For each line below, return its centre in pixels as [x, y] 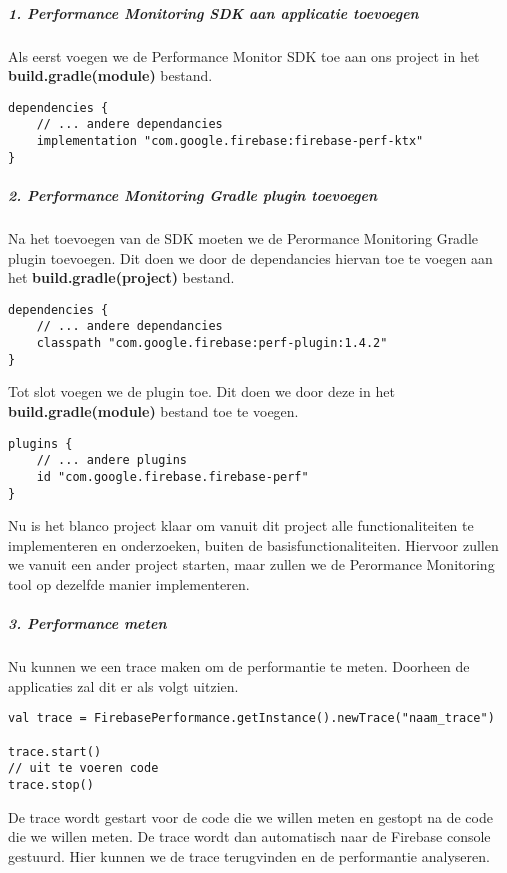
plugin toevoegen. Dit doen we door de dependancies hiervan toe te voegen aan [250, 257]
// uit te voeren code [83, 768]
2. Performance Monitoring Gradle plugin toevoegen [193, 194]
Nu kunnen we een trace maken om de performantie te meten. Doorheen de [239, 666]
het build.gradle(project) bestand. [121, 277]
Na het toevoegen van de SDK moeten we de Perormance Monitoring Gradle [243, 237]
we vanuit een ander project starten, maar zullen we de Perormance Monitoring [251, 564]
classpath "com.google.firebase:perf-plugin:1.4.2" [212, 343]
